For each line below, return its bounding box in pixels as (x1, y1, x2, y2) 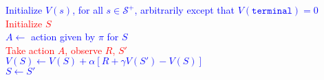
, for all (72, 3, 103, 16)
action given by (30, 29, 96, 44)
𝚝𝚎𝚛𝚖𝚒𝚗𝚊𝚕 (252, 6, 292, 16)
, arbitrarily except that (134, 3, 235, 16)
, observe (65, 42, 102, 57)
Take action (6, 42, 55, 57)
